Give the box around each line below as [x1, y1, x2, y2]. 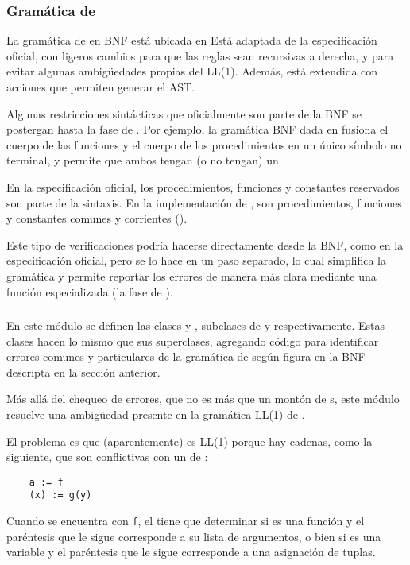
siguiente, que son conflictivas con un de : [6, 448, 208, 465]
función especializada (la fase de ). [6, 283, 173, 300]
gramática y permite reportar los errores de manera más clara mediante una [6, 267, 377, 284]
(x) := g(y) [29, 490, 92, 501]
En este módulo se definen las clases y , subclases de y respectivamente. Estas [6, 317, 385, 334]
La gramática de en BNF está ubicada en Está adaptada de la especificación [6, 32, 377, 48]
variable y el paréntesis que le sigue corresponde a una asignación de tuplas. [6, 544, 376, 560]
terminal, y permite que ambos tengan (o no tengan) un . [6, 152, 286, 168]
